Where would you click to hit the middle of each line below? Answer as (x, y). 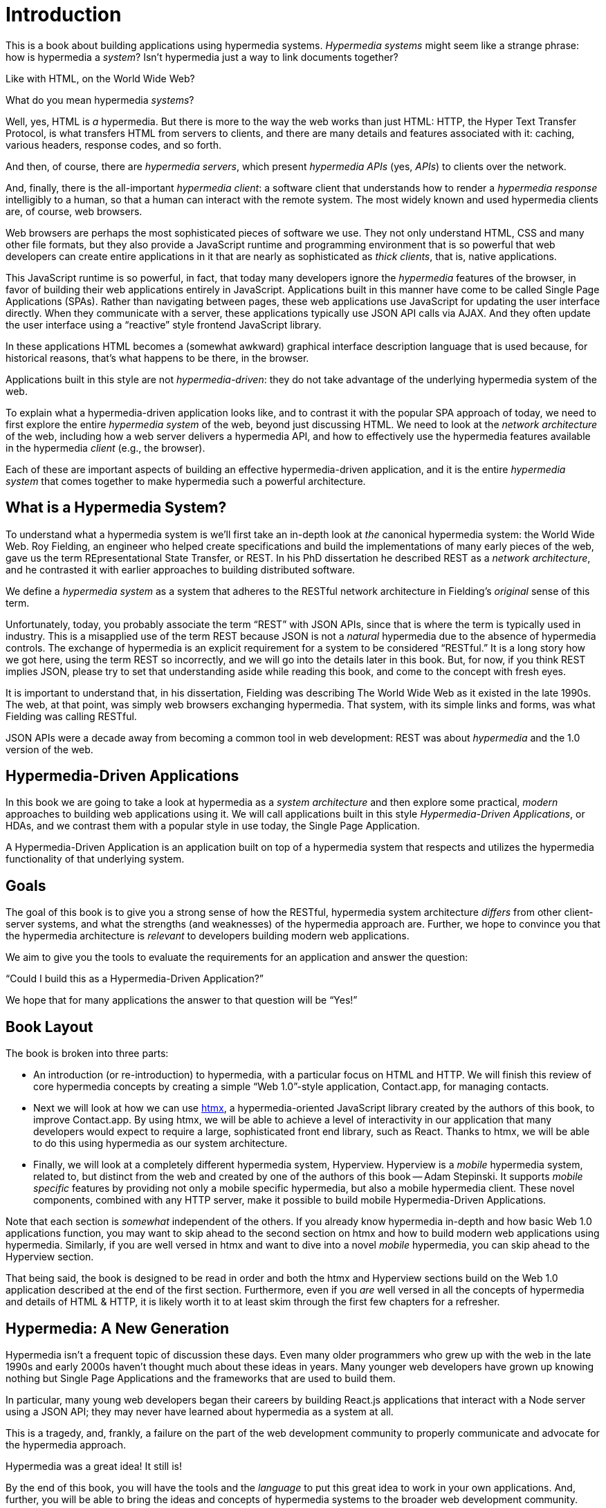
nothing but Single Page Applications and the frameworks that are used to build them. (201, 1378)
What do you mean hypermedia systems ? (100, 100)
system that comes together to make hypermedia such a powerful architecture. (186, 481)
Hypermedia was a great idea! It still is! (94, 1466)
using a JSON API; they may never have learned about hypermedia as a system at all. (200, 1411)
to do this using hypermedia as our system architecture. (160, 1143)
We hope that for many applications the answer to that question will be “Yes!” (182, 1000)
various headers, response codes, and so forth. (113, 145)
